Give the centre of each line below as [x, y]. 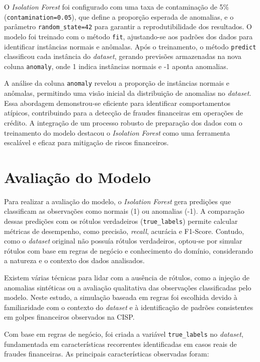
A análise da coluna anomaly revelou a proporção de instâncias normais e [117, 83]
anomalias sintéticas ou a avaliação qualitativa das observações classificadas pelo [128, 287]
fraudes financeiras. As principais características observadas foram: [107, 354]
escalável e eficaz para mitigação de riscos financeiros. [86, 142]
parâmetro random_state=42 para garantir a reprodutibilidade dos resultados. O [128, 26]
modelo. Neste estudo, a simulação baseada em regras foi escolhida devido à [121, 297]
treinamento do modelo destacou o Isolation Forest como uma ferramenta [117, 132]
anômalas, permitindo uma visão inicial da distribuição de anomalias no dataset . [128, 93]
